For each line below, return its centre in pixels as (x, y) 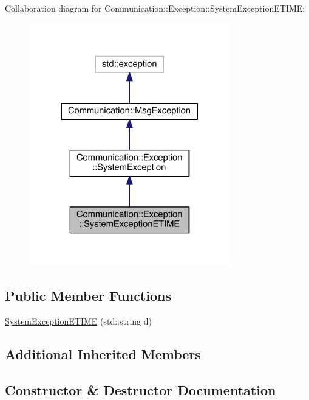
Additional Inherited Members (103, 354)
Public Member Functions (88, 296)
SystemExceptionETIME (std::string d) (79, 321)
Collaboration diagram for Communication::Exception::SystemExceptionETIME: (155, 8)
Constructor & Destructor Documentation (141, 389)
